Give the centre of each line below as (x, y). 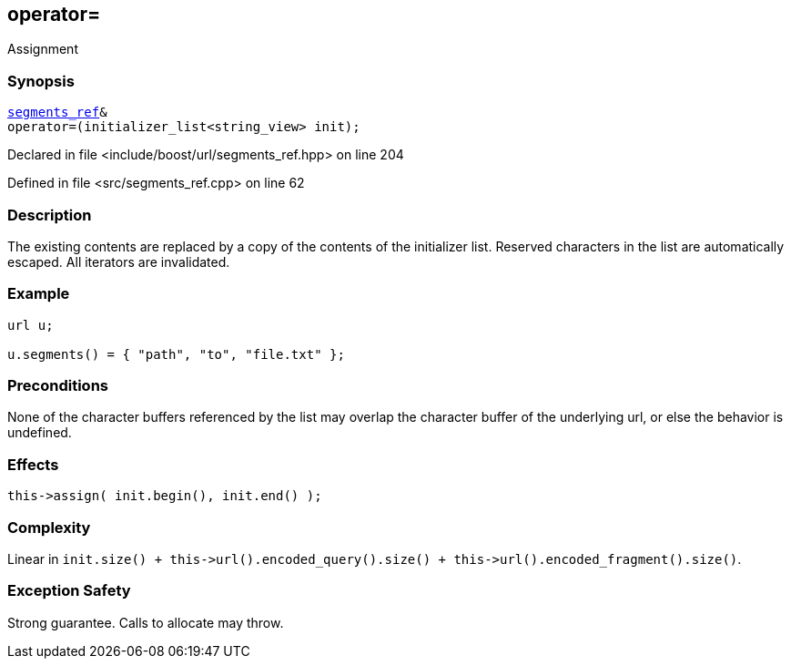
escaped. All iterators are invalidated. (119, 261)
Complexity (49, 527)
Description (50, 215)
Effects (33, 464)
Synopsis (41, 81)
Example (39, 294)
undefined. (40, 433)
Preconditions (58, 386)
